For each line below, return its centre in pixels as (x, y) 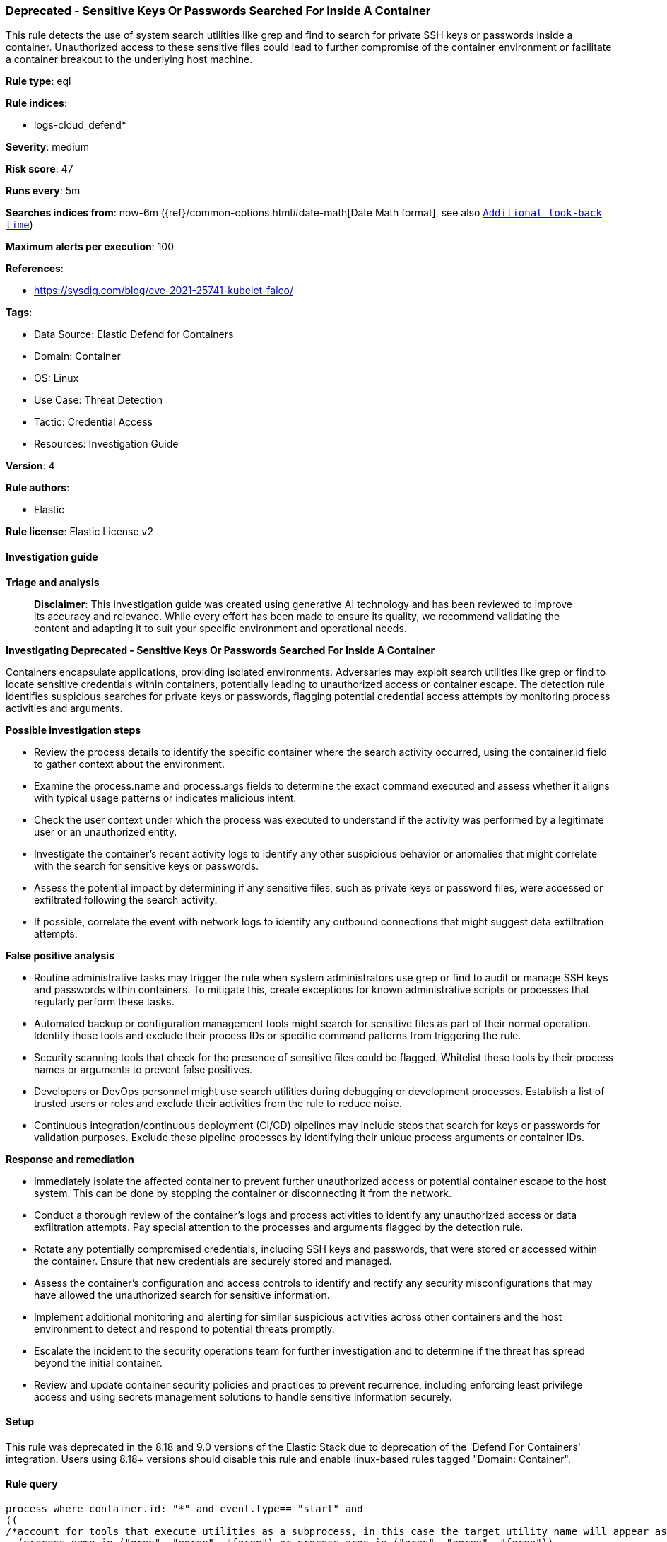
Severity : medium (48, 147)
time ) (19, 225)
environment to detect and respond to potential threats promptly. (184, 1328)
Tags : (19, 313)
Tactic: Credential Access (93, 422)
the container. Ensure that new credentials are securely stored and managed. (213, 1261)
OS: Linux (57, 378)
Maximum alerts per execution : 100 (90, 247)
